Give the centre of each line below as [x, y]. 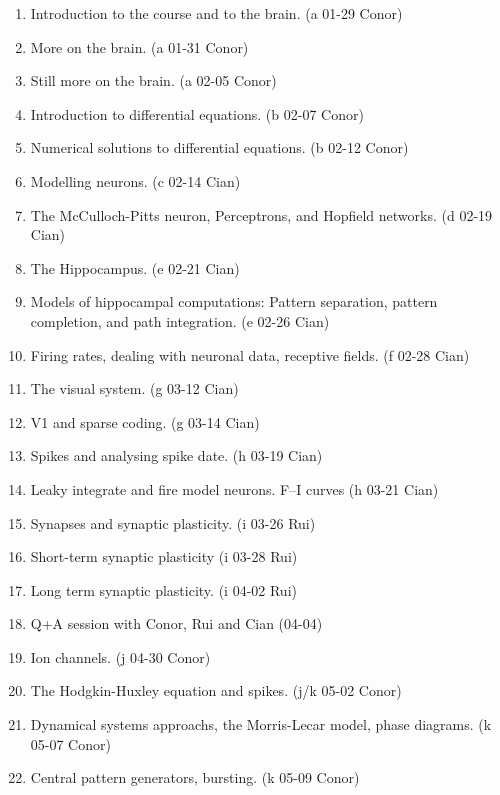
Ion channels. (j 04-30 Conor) [120, 656]
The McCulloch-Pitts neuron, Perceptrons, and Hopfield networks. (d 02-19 [261, 214]
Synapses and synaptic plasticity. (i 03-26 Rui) [173, 522]
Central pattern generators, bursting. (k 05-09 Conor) [195, 777]
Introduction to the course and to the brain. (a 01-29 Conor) [216, 13]
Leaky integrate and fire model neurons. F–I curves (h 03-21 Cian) [234, 488]
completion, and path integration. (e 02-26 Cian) [180, 320]
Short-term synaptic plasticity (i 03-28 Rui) [164, 556]
